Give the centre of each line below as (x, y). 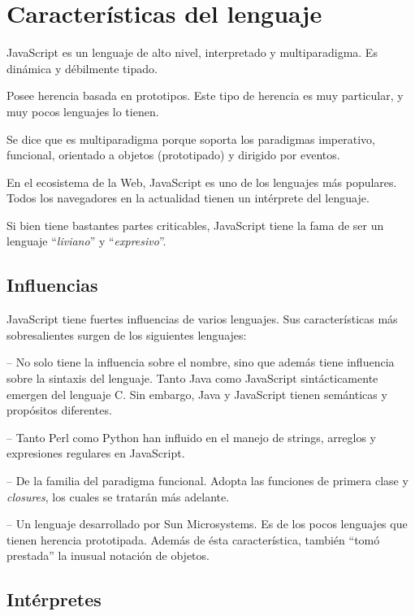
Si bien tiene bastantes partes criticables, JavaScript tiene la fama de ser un (195, 225)
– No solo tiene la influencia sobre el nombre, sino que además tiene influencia (201, 362)
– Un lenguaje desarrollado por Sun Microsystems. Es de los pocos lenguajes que (207, 524)
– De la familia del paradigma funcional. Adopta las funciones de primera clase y (207, 481)
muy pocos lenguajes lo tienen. (83, 111)
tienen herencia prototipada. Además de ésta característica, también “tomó (193, 539)
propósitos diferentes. (59, 410)
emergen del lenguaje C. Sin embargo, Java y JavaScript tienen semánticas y (197, 394)
